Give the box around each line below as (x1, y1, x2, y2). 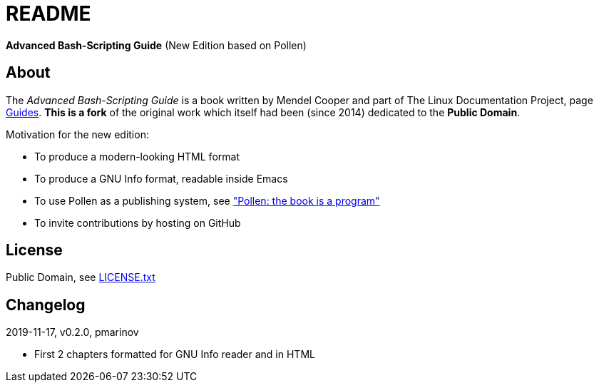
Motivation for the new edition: (6, 128, 149, 141)
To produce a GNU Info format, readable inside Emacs (34, 172, 288, 185)
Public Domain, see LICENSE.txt (6, 271, 155, 284)
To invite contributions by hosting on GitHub (34, 216, 241, 229)
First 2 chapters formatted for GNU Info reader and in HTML (34, 348, 315, 361)
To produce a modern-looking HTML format (34, 150, 240, 163)
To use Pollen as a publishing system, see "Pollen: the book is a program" (34, 194, 380, 207)
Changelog (6, 295, 86, 314)
